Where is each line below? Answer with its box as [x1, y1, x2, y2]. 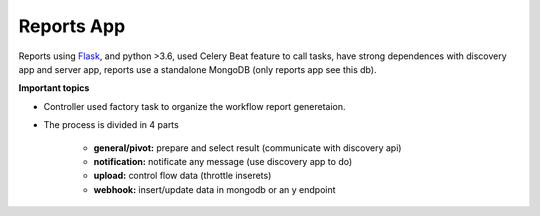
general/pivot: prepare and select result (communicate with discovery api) [93, 141, 402, 154]
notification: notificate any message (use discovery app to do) [93, 155, 353, 167]
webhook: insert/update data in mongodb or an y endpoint [93, 183, 336, 195]
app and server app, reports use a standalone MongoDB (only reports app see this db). [18, 63, 377, 75]
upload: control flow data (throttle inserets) [93, 170, 272, 182]
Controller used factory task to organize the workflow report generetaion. [43, 100, 346, 112]
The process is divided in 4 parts [43, 119, 179, 131]
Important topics [18, 82, 90, 94]
